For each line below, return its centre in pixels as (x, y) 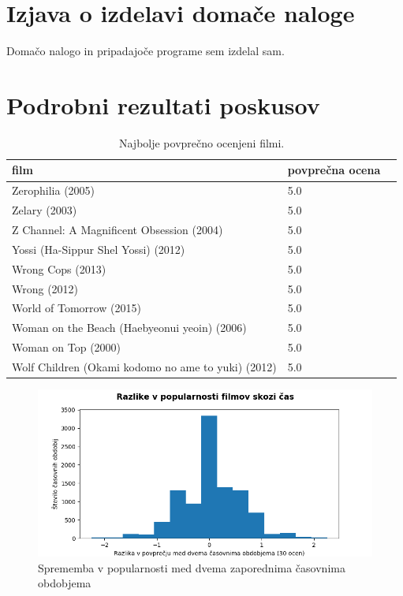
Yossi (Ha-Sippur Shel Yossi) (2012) (99, 249)
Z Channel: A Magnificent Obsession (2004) (118, 229)
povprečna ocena (334, 170)
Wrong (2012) (45, 288)
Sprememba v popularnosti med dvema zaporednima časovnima (192, 567)
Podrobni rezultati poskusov (163, 104)
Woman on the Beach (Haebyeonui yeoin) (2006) (129, 328)
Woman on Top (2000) (67, 347)
